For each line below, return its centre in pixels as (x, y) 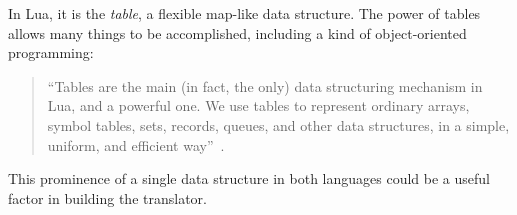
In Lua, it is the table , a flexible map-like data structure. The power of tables (244, 13)
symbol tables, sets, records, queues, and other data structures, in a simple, (278, 124)
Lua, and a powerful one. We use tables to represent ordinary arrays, (258, 105)
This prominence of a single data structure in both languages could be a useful (249, 178)
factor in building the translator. (107, 197)
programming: (51, 52)
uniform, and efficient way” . (136, 144)
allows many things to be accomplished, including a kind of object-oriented (237, 32)
